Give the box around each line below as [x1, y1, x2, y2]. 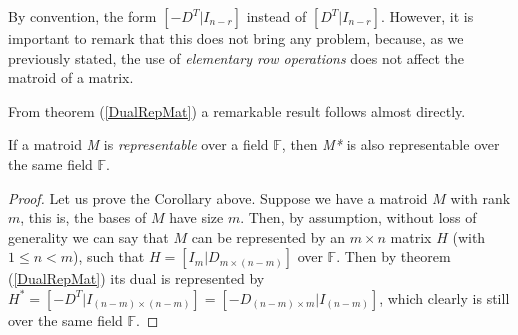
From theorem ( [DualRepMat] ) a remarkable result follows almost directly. [8, 100, 466, 121]
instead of [246, 6, 307, 26]
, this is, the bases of [20, 207, 147, 228]
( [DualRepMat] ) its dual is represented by [8, 268, 265, 289]
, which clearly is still [379, 287, 510, 308]
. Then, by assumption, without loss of [240, 207, 477, 228]
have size [169, 207, 224, 228]
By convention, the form [8, 6, 157, 26]
